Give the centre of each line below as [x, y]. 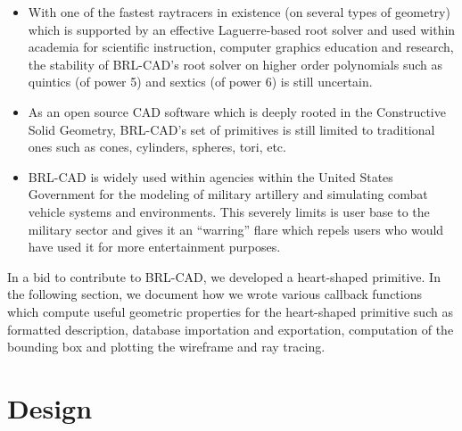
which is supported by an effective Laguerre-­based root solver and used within [242, 29]
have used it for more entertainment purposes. [154, 247]
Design [50, 407]
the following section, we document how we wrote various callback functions [214, 294]
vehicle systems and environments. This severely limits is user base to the [229, 211]
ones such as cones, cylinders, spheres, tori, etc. [157, 147]
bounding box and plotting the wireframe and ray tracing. [166, 347]
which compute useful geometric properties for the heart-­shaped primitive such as [230, 311]
